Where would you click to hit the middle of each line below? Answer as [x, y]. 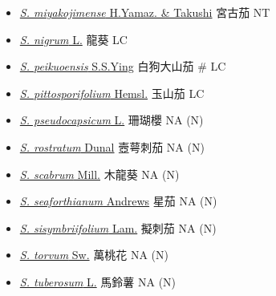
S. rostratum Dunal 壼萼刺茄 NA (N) [112, 146]
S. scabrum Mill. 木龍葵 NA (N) [99, 174]
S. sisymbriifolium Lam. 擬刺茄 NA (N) [118, 227]
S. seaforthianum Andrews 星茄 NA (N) [118, 201]
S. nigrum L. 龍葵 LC [73, 39]
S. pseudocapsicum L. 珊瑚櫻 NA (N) [112, 120]
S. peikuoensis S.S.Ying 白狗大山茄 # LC [123, 66]
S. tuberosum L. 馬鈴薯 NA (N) [98, 281]
